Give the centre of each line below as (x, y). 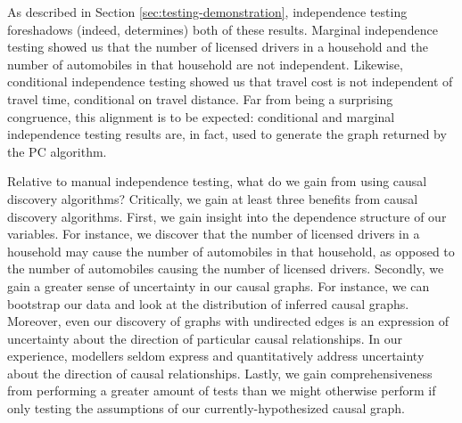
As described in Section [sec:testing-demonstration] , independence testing (207, 12)
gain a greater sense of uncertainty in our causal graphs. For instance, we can (219, 285)
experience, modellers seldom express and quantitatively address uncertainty (216, 356)
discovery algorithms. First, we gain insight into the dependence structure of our (227, 216)
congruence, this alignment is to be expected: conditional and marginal (201, 116)
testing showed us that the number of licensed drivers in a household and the (218, 47)
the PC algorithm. (57, 151)
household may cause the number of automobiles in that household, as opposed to (231, 251)
